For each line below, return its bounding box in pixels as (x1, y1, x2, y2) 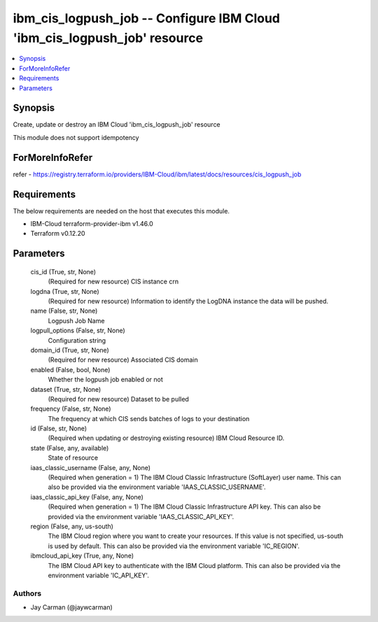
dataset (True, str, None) (30, 385, 101, 393)
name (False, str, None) (30, 306, 98, 315)
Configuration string (48, 336, 106, 344)
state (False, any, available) (30, 444, 109, 452)
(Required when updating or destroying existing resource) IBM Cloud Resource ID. (48, 434, 285, 442)
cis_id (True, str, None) (30, 267, 97, 276)
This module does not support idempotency (13, 133, 139, 141)
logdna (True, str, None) (30, 287, 99, 295)
